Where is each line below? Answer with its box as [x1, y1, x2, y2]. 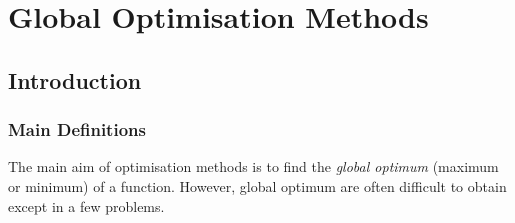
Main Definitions [8, 117, 146, 142]
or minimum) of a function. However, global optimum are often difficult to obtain [8, 175, 507, 196]
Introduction [8, 64, 142, 95]
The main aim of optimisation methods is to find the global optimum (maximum [8, 156, 499, 177]
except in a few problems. [8, 195, 165, 216]
